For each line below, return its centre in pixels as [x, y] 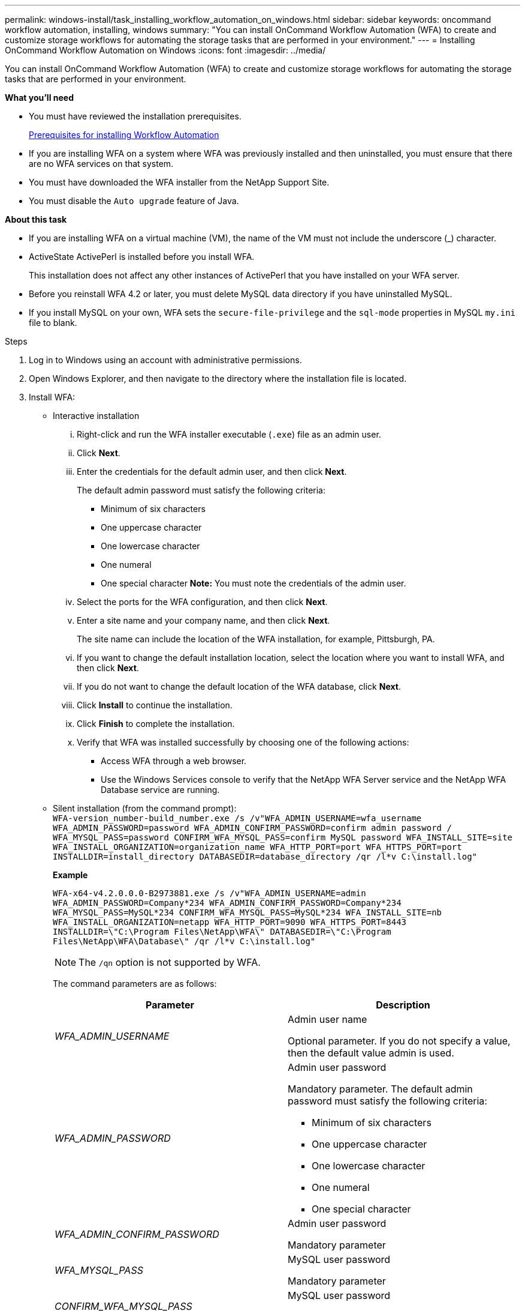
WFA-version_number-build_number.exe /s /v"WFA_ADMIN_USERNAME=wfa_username [237, 818]
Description [403, 1005]
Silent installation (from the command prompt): [145, 808]
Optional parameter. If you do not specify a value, [399, 1041]
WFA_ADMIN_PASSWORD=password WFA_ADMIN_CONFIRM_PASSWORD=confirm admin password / [252, 828]
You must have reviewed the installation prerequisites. [135, 116]
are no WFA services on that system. [101, 164]
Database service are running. [160, 790]
